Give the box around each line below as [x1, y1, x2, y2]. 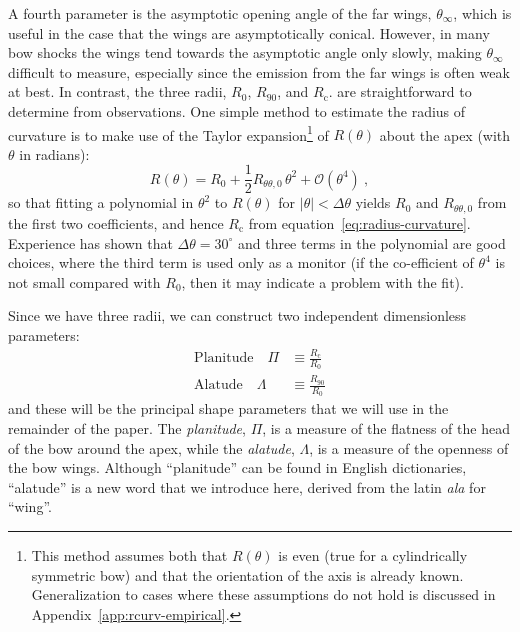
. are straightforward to [328, 81, 472, 102]
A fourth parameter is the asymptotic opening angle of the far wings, [8, 3, 432, 23]
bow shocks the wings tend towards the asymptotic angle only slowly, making [8, 42, 482, 63]
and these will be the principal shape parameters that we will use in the [8, 398, 449, 419]
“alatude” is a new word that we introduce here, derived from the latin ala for [8, 476, 486, 497]
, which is [453, 3, 512, 23]
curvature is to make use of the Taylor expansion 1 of [8, 121, 329, 145]
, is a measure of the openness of [309, 437, 509, 458]
